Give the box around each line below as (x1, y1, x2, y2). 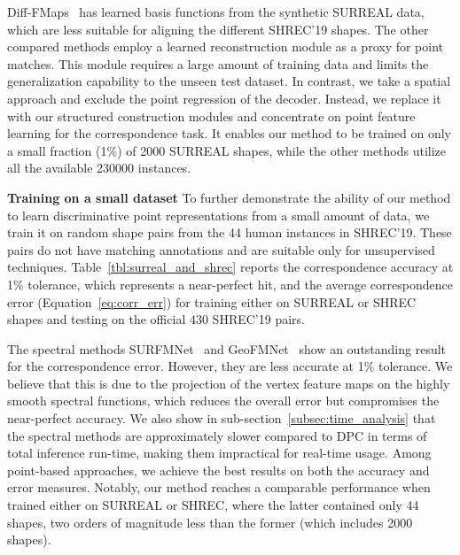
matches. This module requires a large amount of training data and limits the (7, 54, 429, 73)
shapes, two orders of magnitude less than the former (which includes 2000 (7, 513, 413, 531)
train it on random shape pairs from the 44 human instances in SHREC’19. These (7, 223, 452, 242)
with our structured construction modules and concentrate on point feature (7, 106, 416, 125)
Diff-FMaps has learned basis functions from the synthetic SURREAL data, (7, 3, 425, 20)
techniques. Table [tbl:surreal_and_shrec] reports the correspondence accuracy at (7, 258, 454, 276)
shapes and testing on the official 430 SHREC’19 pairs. (7, 310, 305, 328)
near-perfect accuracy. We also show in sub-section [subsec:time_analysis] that (7, 409, 436, 428)
